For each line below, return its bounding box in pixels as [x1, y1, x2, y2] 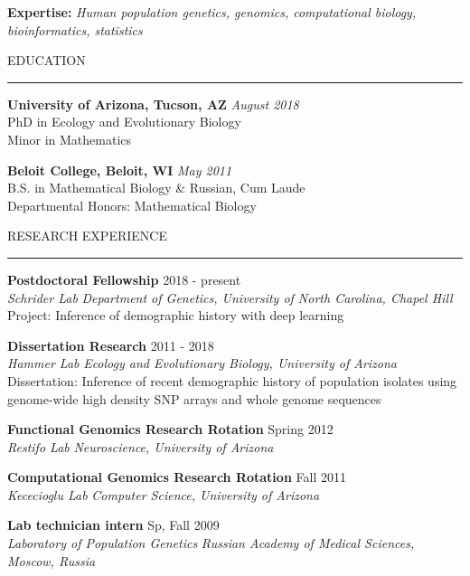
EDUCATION [7, 51, 86, 70]
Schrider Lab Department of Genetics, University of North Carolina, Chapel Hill [7, 288, 453, 307]
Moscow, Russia [7, 551, 96, 570]
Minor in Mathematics [7, 129, 132, 148]
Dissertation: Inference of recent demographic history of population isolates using [7, 371, 457, 390]
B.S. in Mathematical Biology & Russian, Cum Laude [7, 178, 305, 197]
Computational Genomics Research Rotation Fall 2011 [7, 467, 346, 486]
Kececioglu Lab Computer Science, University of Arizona [7, 485, 320, 504]
